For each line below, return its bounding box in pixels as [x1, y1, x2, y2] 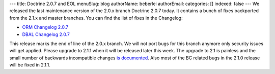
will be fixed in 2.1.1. [9, 62, 51, 68]
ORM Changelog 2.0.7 [22, 24, 69, 30]
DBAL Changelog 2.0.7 [22, 31, 70, 38]
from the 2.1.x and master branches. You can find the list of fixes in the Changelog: [9, 15, 183, 21]
